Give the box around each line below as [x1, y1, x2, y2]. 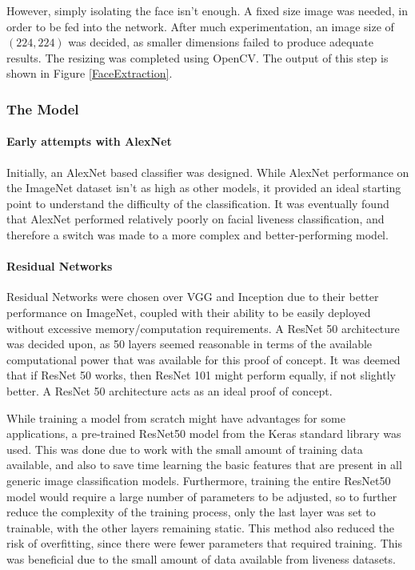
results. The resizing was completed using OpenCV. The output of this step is [6, 49, 389, 66]
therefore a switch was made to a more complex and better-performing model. [6, 226, 389, 243]
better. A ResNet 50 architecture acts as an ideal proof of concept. [6, 382, 333, 399]
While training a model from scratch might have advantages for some [6, 409, 345, 426]
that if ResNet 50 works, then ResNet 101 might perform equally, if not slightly [6, 367, 396, 383]
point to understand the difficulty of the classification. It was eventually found [6, 195, 389, 211]
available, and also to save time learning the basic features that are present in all [6, 456, 402, 473]
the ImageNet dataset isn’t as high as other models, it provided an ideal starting [6, 179, 401, 196]
